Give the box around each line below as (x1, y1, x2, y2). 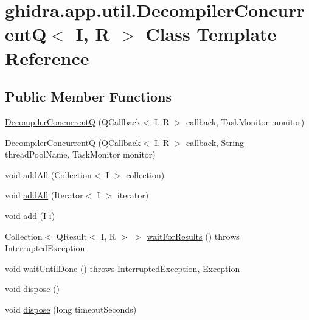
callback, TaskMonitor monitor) (186, 115, 305, 128)
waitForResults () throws (147, 229, 240, 242)
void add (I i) (5, 209, 55, 221)
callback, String (186, 136, 244, 148)
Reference (5, 45, 89, 70)
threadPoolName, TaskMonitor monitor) (5, 148, 156, 161)
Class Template (145, 21, 277, 46)
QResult (56, 229, 87, 242)
